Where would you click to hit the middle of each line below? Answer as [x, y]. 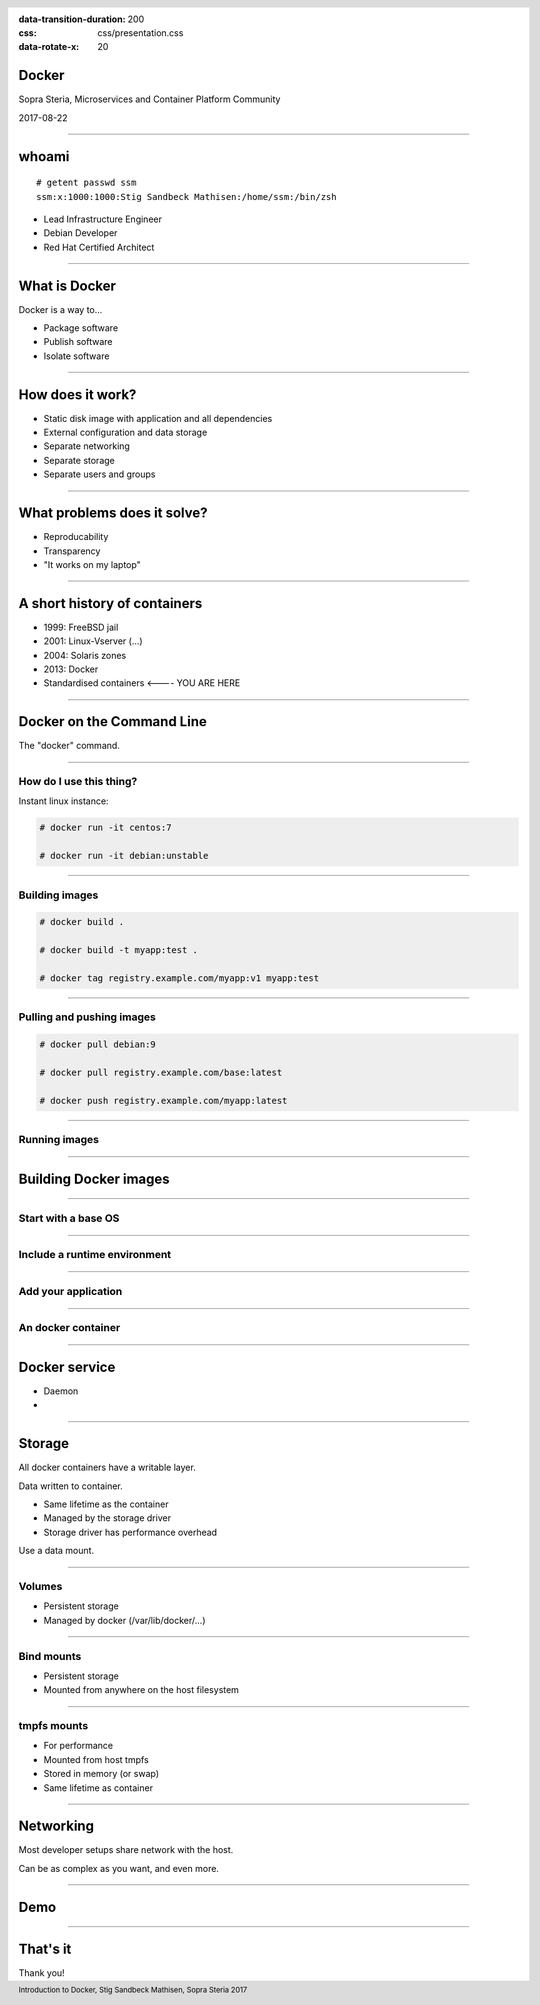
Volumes [40, 1586]
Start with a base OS [69, 1218]
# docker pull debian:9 [98, 1044]
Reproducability [76, 537]
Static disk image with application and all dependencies [158, 418]
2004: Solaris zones [85, 655]
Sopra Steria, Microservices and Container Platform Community [149, 99]
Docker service [67, 1366]
